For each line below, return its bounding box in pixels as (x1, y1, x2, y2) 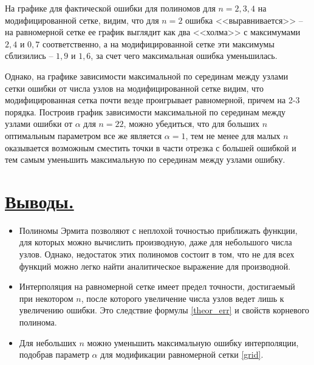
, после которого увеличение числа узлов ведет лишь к (81, 292, 284, 304)
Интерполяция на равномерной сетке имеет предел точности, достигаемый (19, 280, 295, 293)
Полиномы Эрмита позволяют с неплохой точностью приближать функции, (19, 223, 298, 236)
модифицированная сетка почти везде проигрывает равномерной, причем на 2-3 (5, 94, 300, 106)
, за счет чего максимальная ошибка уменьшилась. (90, 49, 278, 62)
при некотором (19, 292, 73, 304)
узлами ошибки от (5, 117, 73, 130)
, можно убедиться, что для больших (123, 117, 260, 130)
